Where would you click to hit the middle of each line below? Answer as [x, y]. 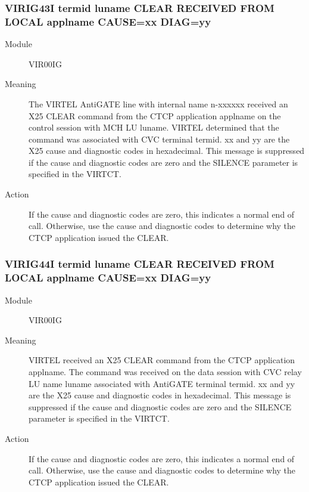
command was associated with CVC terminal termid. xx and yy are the [159, 139]
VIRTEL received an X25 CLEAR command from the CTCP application [162, 360]
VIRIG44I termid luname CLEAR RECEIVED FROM [140, 264]
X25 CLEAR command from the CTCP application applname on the [155, 115]
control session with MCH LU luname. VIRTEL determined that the [154, 127]
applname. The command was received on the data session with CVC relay [165, 371]
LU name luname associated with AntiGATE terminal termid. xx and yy [162, 383]
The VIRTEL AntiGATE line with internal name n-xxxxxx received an [158, 103]
